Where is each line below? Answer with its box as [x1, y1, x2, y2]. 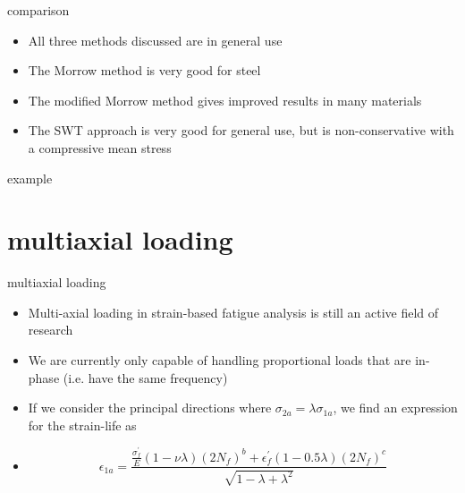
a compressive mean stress [28, 138, 172, 157]
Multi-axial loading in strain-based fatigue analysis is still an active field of [28, 302, 439, 321]
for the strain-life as [28, 415, 137, 434]
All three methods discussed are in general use [28, 30, 283, 49]
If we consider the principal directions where [28, 398, 272, 417]
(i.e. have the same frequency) [63, 368, 228, 387]
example [7, 168, 53, 187]
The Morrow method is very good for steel [28, 61, 261, 80]
